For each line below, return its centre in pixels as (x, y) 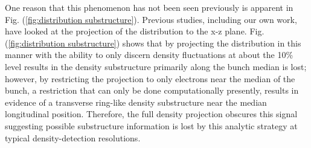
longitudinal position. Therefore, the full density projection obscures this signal (151, 114)
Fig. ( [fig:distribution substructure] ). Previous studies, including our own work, (151, 19)
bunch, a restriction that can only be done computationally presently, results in (152, 90)
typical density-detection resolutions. (73, 137)
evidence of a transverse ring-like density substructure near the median (136, 102)
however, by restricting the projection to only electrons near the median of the (150, 78)
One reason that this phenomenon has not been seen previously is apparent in (149, 7)
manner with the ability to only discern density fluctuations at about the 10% (149, 55)
